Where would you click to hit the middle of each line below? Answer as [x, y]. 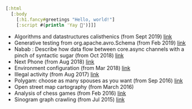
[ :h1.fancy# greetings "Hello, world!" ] [66, 20]
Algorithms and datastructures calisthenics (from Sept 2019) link [93, 36]
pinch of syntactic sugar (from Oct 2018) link [69, 55]
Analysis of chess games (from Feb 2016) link [70, 93]
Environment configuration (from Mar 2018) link [72, 68]
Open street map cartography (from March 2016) [74, 86]
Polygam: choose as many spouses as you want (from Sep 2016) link [98, 81]
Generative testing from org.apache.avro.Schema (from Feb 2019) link [100, 43]
